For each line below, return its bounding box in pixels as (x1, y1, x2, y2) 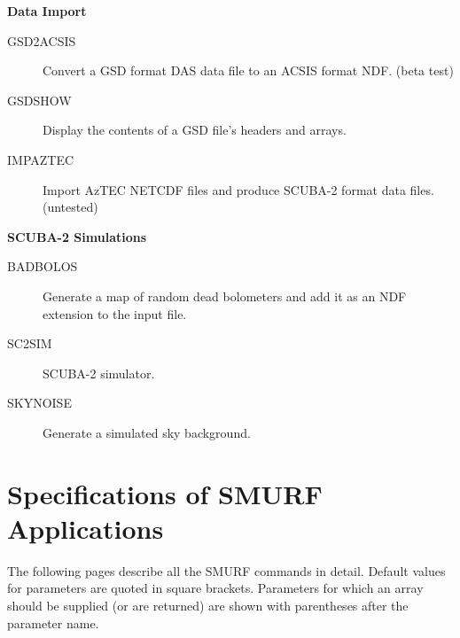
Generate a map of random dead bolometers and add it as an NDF (43, 286, 407, 305)
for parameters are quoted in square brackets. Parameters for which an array (7, 579, 424, 597)
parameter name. (7, 613, 99, 632)
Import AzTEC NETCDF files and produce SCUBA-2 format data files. (43, 180, 434, 198)
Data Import (7, 2, 87, 19)
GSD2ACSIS (7, 31, 76, 50)
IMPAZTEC (7, 150, 74, 168)
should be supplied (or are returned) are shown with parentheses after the (7, 596, 409, 614)
